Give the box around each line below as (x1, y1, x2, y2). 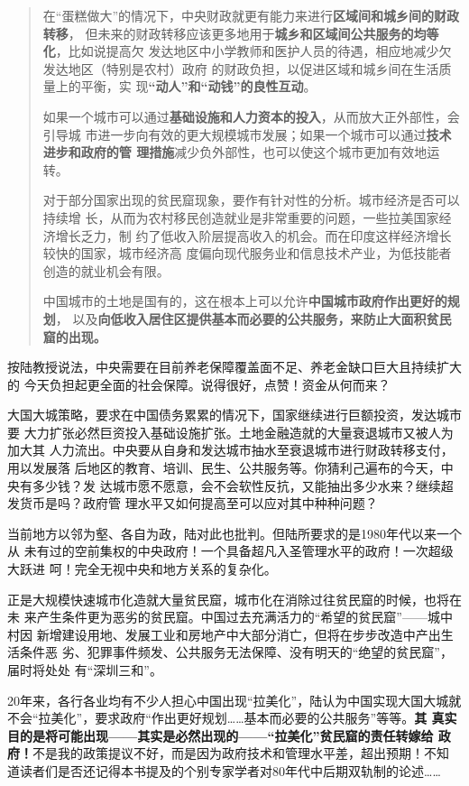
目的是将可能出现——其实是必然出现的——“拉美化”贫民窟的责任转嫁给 (7, 726, 434, 744)
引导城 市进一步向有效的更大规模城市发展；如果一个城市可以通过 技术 (42, 125, 452, 143)
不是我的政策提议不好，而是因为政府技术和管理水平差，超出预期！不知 (32, 744, 449, 763)
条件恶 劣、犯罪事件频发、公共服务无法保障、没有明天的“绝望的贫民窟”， (19, 643, 453, 661)
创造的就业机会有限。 (42, 261, 170, 280)
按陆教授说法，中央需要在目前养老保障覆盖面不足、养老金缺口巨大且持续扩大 (7, 357, 462, 376)
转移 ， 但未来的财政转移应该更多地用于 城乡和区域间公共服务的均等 (42, 23, 439, 42)
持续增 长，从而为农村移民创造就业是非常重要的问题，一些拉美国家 (42, 208, 439, 227)
